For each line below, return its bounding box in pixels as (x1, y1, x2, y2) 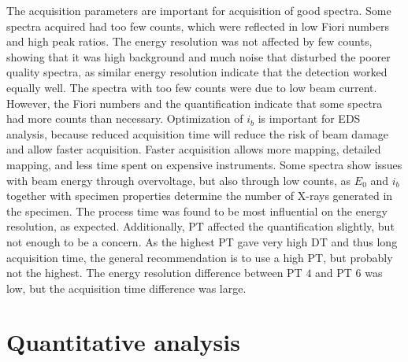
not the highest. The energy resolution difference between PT (6, 264, 302, 281)
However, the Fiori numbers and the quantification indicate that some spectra (6, 94, 383, 111)
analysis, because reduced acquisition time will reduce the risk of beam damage (6, 125, 389, 142)
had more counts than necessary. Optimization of (6, 110, 243, 127)
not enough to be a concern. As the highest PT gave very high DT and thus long (6, 233, 398, 249)
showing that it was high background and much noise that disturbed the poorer (6, 48, 391, 65)
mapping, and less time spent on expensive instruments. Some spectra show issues (6, 156, 402, 172)
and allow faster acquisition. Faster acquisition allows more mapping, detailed (6, 141, 381, 157)
